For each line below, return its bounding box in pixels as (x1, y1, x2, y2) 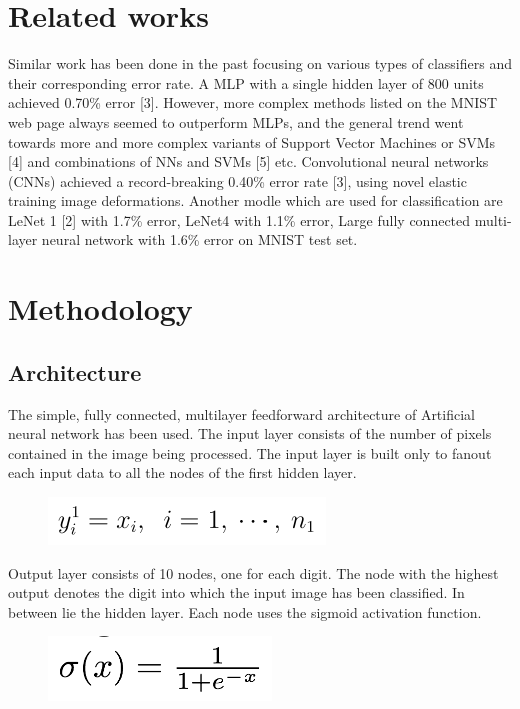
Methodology (8, 288, 193, 329)
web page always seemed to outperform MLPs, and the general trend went (8, 111, 464, 132)
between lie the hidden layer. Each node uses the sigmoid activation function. (8, 601, 482, 622)
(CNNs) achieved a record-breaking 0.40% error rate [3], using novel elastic (8, 170, 467, 191)
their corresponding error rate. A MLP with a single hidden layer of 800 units (8, 72, 484, 93)
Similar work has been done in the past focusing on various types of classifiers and (8, 53, 512, 74)
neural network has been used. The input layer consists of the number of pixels (8, 423, 492, 444)
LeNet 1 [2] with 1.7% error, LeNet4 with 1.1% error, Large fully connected (8, 209, 471, 230)
